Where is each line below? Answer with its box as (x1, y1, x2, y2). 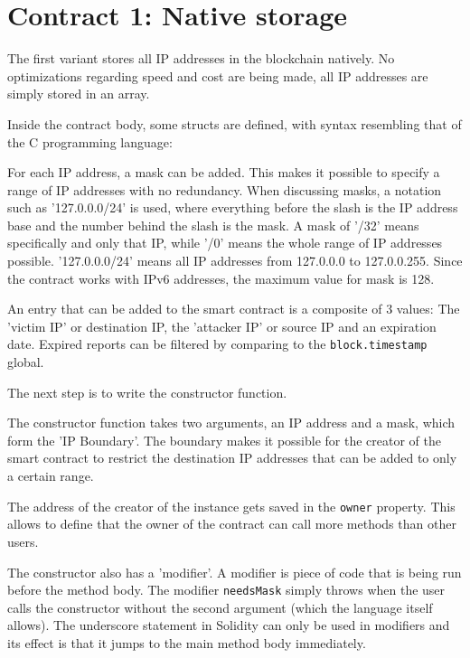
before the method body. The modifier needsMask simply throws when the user (7, 580, 446, 599)
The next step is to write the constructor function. (7, 382, 287, 401)
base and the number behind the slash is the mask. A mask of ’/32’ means (7, 215, 419, 234)
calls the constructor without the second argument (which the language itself (7, 597, 433, 616)
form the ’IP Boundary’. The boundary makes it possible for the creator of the (7, 430, 441, 449)
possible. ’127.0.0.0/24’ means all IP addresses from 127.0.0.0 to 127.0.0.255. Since (7, 251, 463, 270)
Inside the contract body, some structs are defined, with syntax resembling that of (7, 114, 462, 133)
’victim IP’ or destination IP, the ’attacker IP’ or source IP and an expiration (7, 316, 437, 335)
